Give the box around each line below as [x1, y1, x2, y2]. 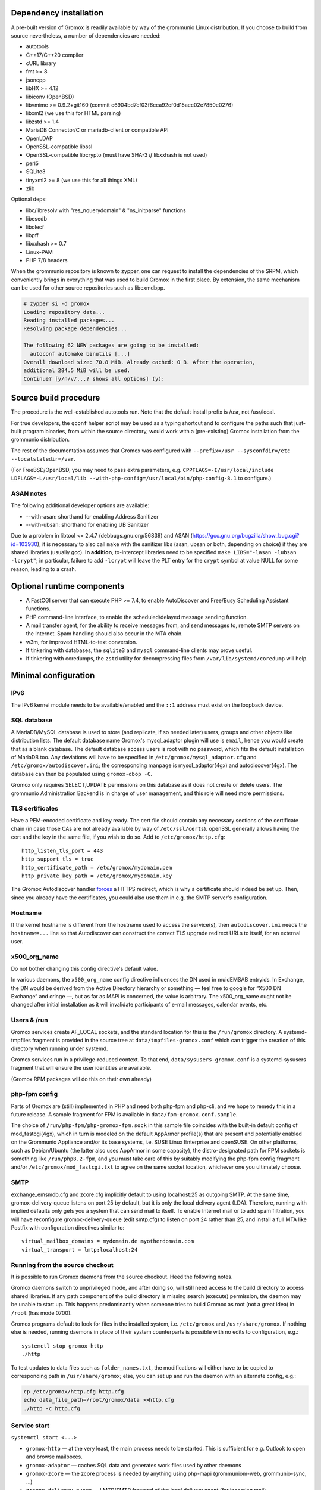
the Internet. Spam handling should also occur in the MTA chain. [26, 630, 183, 637]
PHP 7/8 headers [26, 257, 68, 264]
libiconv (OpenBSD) [26, 93, 74, 100]
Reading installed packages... [23, 317, 115, 324]
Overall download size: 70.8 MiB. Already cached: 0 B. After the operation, [23, 358, 256, 365]
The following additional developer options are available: [11, 502, 150, 509]
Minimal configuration [11, 670, 95, 681]
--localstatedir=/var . [11, 455, 75, 462]
